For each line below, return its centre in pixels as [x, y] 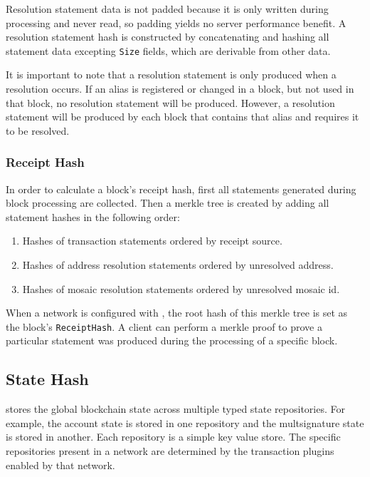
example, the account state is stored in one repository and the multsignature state [185, 422]
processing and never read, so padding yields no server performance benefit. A [176, 22]
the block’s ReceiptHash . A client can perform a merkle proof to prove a [164, 326]
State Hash [47, 379]
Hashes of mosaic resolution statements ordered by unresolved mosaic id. [181, 288]
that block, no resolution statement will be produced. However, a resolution [170, 102]
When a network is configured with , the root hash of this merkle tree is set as [177, 313]
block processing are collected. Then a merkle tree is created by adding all [168, 203]
